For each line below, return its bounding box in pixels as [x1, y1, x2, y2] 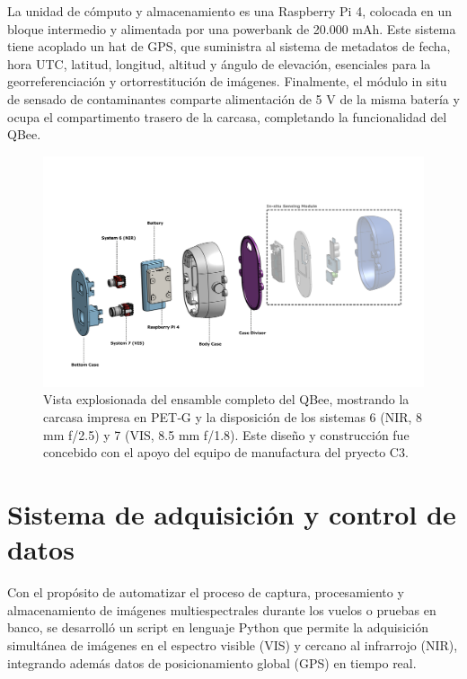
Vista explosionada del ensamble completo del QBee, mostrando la [43, 390, 410, 409]
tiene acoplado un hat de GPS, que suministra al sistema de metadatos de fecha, [7, 37, 451, 56]
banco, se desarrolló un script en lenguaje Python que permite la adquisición [7, 618, 428, 637]
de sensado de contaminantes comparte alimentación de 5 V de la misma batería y [7, 89, 460, 108]
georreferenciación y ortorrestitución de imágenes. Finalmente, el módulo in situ [7, 72, 447, 91]
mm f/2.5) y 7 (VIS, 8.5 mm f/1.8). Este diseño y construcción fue [43, 425, 410, 444]
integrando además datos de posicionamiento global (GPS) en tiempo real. [7, 653, 417, 672]
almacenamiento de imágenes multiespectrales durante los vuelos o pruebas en [7, 600, 436, 619]
